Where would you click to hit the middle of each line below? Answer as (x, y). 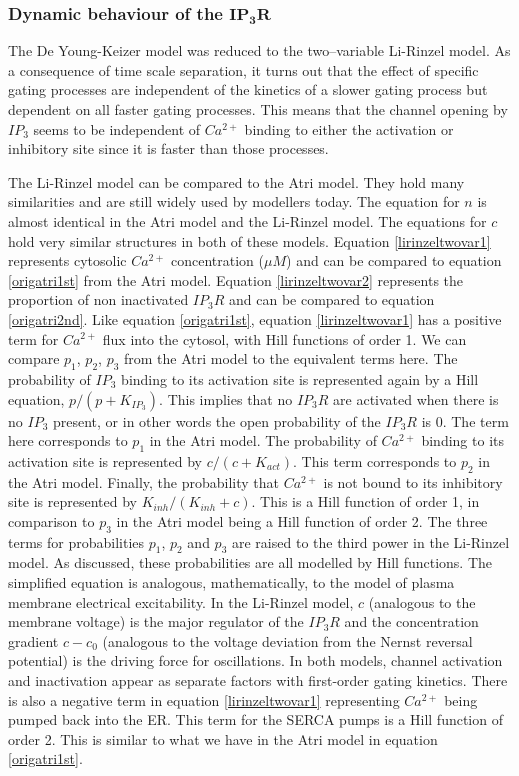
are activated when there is (416, 398)
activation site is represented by (105, 460)
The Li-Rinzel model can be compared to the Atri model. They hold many (236, 181)
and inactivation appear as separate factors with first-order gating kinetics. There (258, 680)
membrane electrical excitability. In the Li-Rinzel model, (181, 601)
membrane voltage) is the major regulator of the (156, 621)
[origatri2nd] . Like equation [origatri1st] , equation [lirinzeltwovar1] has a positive (255, 318)
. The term (475, 420)
